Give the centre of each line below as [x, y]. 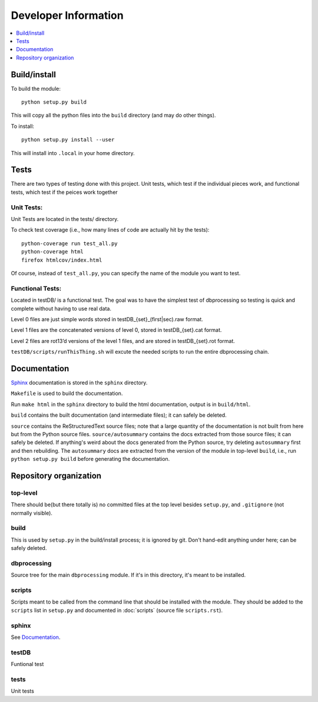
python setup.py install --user [68, 140]
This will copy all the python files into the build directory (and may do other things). [113, 116]
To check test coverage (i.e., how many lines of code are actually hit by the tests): [110, 230]
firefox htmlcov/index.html [62, 260]
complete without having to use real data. [61, 308]
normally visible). [32, 513]
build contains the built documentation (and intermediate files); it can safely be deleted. [119, 415]
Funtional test [27, 664]
